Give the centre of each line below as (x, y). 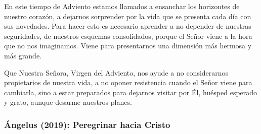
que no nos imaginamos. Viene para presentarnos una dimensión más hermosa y (128, 46)
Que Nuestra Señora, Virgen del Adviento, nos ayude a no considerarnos (116, 72)
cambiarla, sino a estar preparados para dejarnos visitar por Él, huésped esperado (131, 92)
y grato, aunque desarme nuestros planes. (68, 102)
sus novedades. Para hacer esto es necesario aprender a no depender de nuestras (128, 26)
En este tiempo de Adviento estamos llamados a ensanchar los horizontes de (122, 6)
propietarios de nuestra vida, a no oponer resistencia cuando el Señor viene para (128, 82)
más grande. (23, 55)
